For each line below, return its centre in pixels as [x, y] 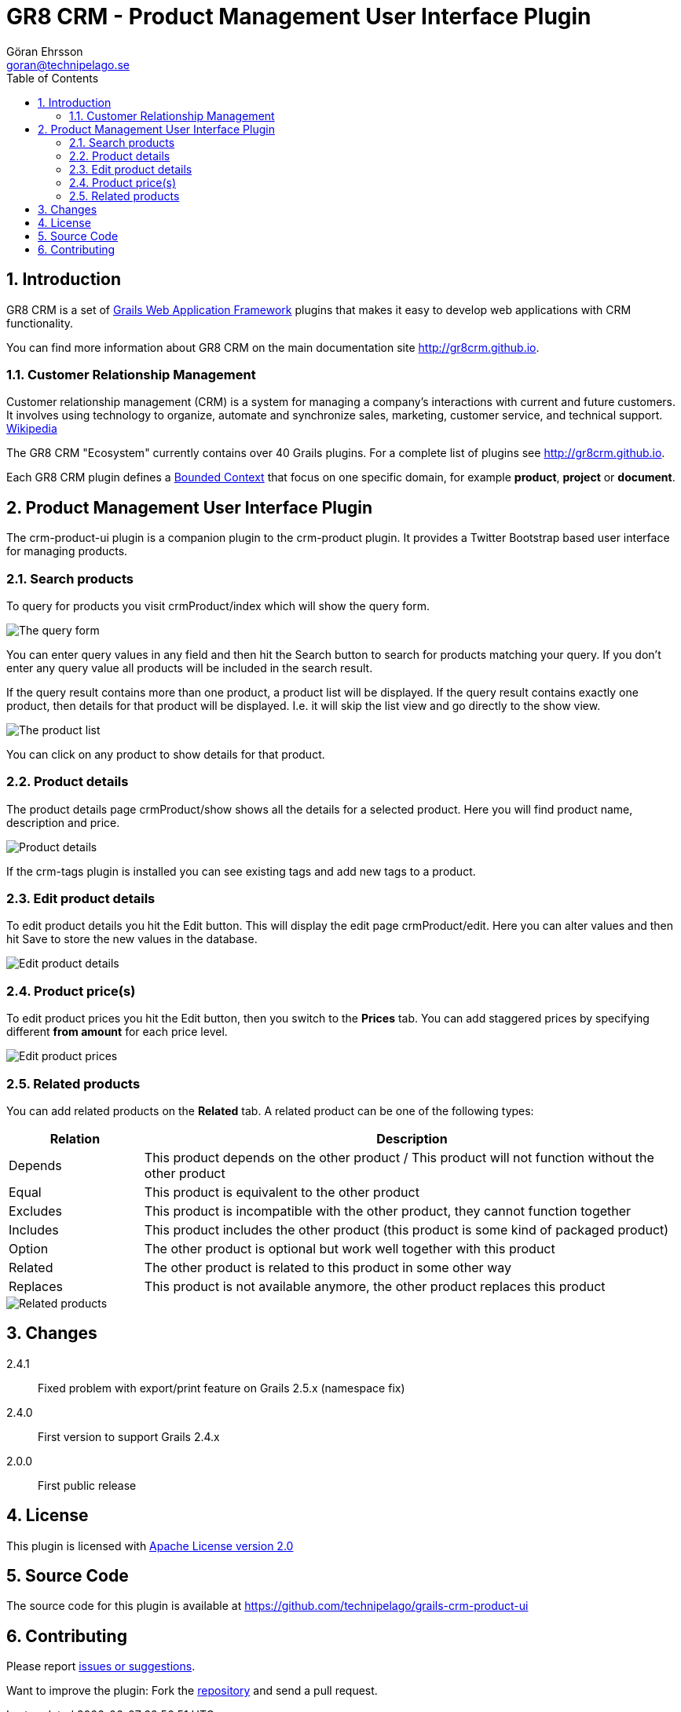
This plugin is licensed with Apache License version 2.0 [150, 1546]
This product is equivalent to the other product [282, 1192]
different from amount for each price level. [117, 1032]
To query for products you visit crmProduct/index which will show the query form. [218, 605]
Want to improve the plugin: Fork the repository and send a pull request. [192, 1691]
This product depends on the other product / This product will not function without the [399, 1157]
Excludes [36, 1211]
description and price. [63, 822]
